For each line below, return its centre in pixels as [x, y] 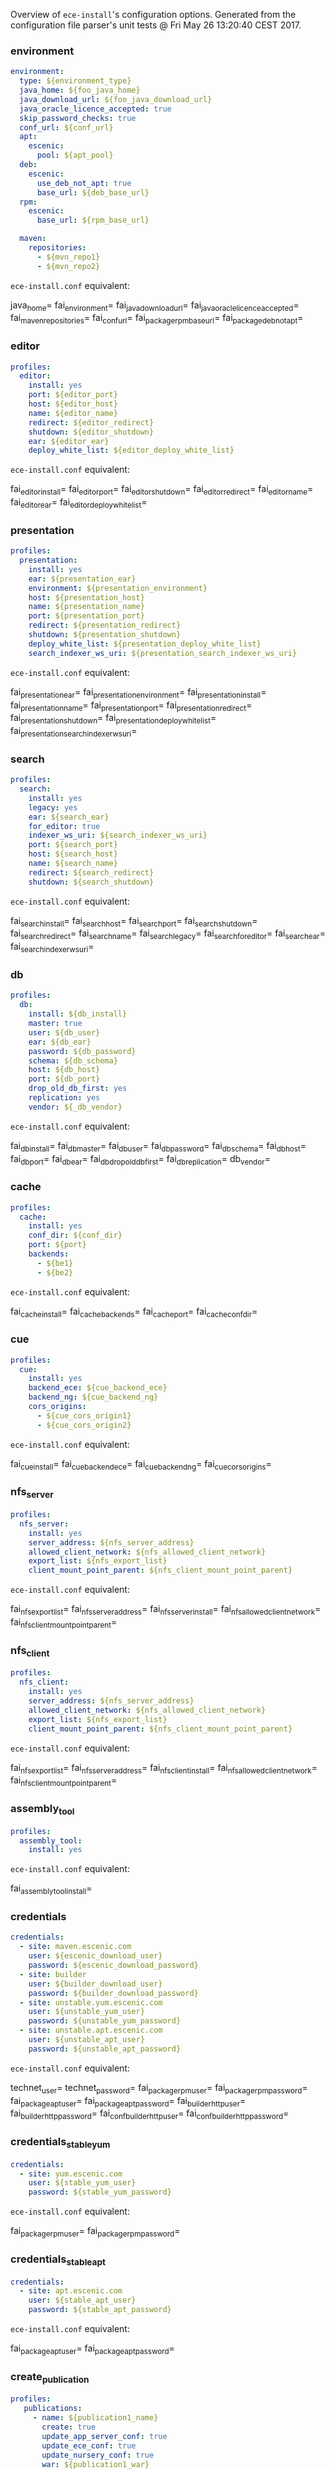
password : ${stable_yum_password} [100, 2192]
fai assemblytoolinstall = [51, 1889]
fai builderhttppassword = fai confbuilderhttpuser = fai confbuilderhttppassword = [150, 2114]
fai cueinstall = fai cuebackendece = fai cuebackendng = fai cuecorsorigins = [141, 1464]
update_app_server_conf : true [104, 2436]
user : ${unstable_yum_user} [86, 2012]
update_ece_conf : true [89, 2445]
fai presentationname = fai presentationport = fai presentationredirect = [131, 706]
